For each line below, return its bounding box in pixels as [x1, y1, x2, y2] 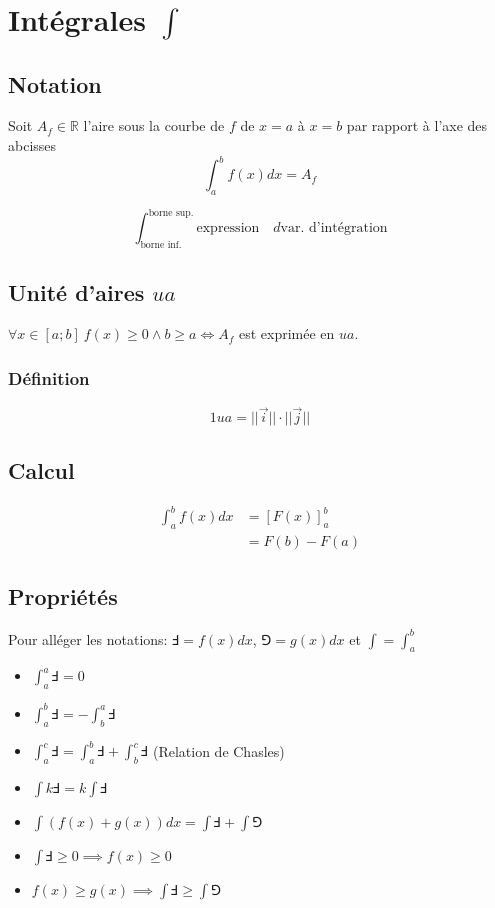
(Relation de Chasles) [152, 740, 285, 761]
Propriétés [8, 581, 118, 612]
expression [196, 221, 260, 236]
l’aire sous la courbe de [83, 115, 225, 136]
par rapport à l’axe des [346, 115, 488, 136]
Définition [8, 365, 90, 390]
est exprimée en [238, 323, 335, 344]
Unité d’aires [8, 276, 145, 307]
